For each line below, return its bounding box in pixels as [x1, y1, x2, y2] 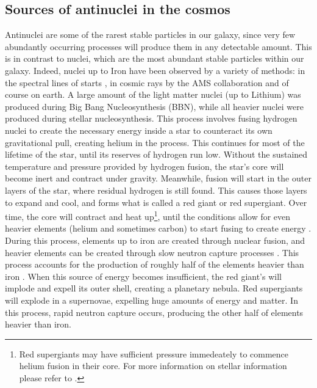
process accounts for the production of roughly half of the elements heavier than [5, 258, 304, 271]
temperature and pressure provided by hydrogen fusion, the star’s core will [5, 159, 284, 172]
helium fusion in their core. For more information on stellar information [19, 359, 287, 372]
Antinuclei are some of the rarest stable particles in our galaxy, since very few [5, 28, 296, 41]
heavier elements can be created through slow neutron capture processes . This [5, 246, 299, 258]
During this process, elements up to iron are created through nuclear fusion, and [5, 233, 305, 246]
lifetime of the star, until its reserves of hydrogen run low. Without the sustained [5, 148, 308, 161]
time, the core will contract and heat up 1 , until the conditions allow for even [5, 208, 291, 222]
